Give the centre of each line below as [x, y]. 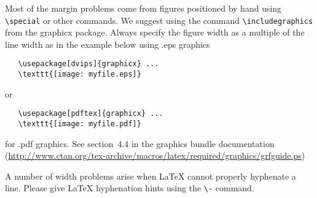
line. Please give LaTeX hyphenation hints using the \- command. [130, 188]
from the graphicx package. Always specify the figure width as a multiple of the [155, 32]
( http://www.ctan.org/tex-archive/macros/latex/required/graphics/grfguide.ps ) [155, 155]
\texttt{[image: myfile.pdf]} [80, 124]
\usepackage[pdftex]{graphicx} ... [91, 114]
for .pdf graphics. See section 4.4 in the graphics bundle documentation [140, 143]
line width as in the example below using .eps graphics [108, 44]
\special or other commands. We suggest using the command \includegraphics [159, 20]
